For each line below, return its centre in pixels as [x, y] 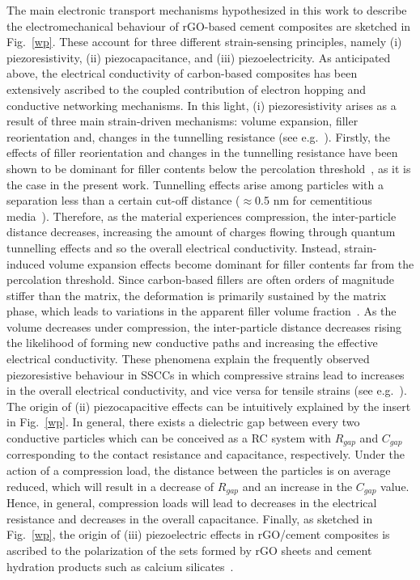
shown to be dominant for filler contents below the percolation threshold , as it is [209, 168]
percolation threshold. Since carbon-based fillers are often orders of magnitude [200, 279]
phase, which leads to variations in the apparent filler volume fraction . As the [202, 311]
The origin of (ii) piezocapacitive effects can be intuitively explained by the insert [209, 406]
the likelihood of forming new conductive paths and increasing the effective [192, 343]
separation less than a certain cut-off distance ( [123, 200]
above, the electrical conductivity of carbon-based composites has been [182, 73]
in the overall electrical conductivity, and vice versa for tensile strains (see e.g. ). [207, 390]
